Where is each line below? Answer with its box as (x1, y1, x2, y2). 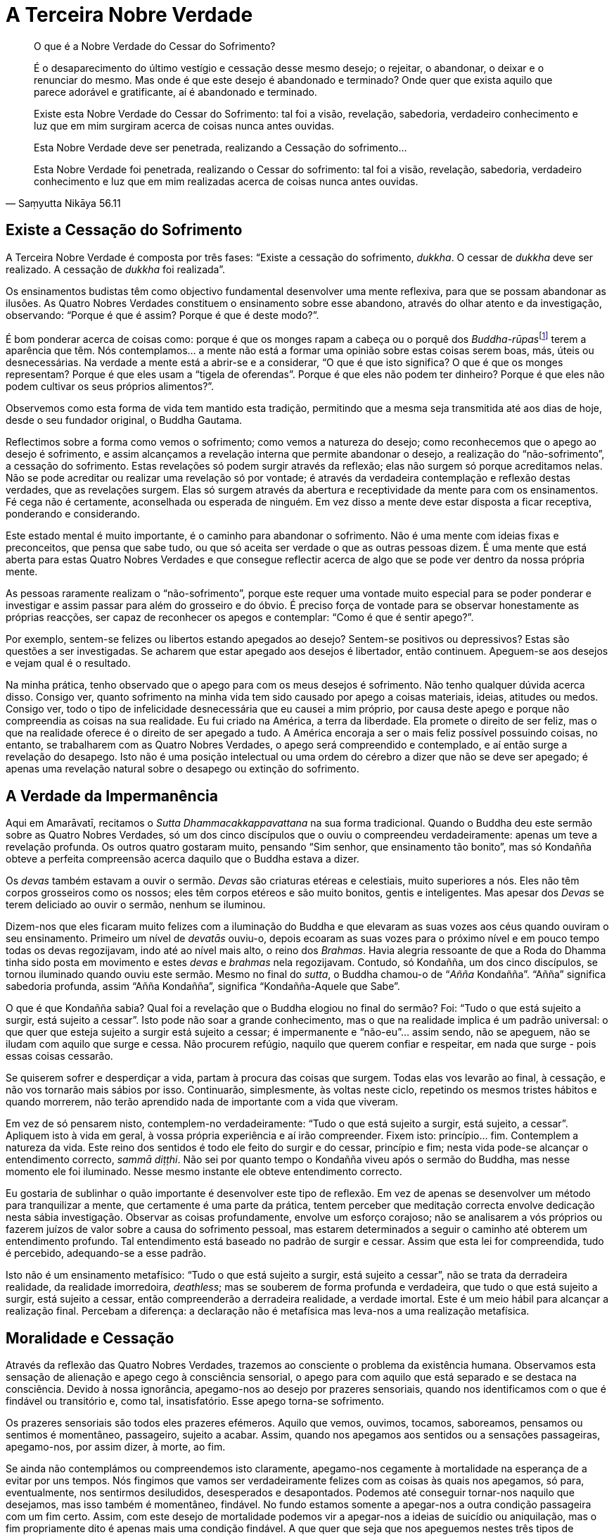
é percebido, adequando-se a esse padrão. (6, 1247, 206, 1260)
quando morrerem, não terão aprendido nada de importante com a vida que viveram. (6, 1096, 399, 1108)
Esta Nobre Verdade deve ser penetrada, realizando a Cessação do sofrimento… (34, 141, 407, 153)
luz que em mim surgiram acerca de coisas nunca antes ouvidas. (34, 119, 335, 132)
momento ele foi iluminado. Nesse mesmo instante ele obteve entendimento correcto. (6, 1165, 402, 1178)
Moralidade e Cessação (6, 1329, 174, 1347)
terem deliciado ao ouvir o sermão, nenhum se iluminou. (6, 898, 266, 911)
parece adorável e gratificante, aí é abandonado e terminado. (34, 85, 317, 98)
